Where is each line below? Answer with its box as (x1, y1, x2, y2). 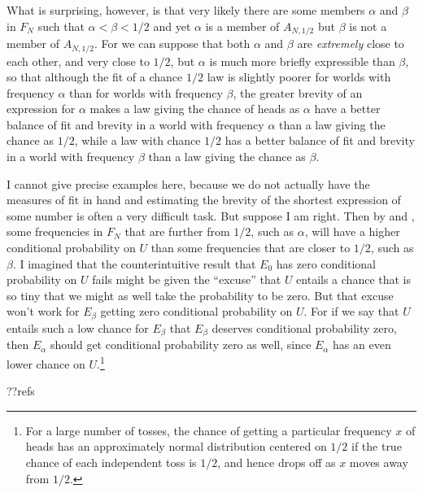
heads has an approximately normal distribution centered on (25, 438, 327, 455)
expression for (7, 100, 76, 117)
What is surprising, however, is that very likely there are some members (7, 2, 365, 18)
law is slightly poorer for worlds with (207, 68, 391, 85)
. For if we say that (303, 303, 399, 320)
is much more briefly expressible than (209, 52, 395, 69)
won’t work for (7, 303, 80, 320)
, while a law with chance (74, 132, 201, 149)
